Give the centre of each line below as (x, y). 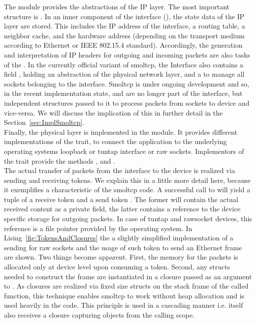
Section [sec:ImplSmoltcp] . (44, 122)
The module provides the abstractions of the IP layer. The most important (117, 6)
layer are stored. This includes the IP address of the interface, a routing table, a (125, 26)
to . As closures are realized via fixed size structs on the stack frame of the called (126, 286)
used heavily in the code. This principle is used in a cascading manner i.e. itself (124, 305)
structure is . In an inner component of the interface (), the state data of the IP (124, 16)
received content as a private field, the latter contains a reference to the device (122, 209)
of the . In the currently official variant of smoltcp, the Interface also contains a (124, 64)
